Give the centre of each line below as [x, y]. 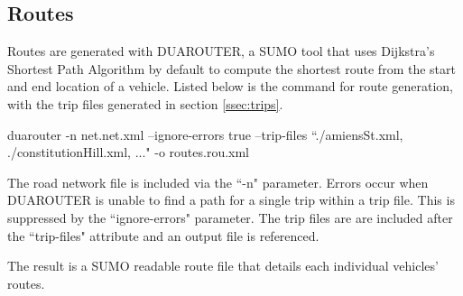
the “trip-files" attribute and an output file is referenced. [163, 235]
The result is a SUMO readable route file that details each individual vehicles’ [223, 266]
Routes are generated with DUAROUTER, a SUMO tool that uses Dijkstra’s [221, 51]
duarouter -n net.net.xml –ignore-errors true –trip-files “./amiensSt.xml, [205, 134]
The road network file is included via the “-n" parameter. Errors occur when [218, 182]
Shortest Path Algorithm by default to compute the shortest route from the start [231, 68]
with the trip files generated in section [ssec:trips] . [145, 103]
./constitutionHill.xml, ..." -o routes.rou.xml [129, 152]
